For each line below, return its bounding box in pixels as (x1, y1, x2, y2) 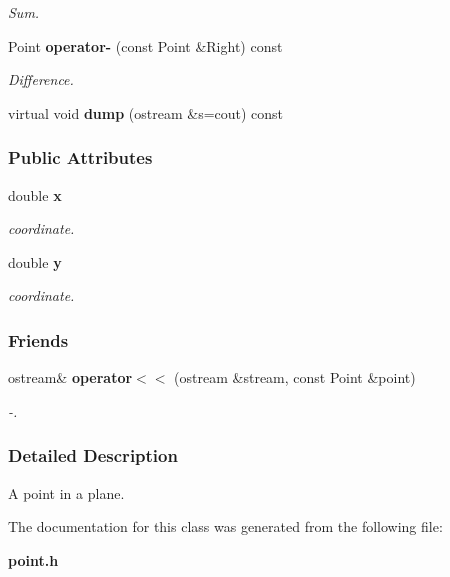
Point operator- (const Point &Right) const (8, 35, 283, 56)
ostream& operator (8, 367, 133, 388)
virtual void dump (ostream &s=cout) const (8, 102, 284, 123)
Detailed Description (8, 443, 178, 468)
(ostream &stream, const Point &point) (174, 367, 416, 388)
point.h (8, 549, 59, 570)
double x (8, 184, 62, 205)
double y (8, 251, 62, 272)
